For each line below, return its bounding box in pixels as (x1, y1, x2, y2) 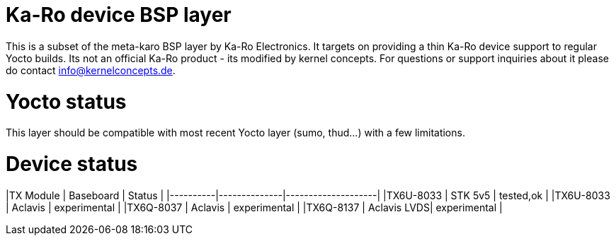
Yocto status (6, 89, 127, 114)
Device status (6, 152, 138, 176)
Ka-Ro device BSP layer (6, 3, 232, 27)
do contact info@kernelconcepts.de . (6, 64, 176, 76)
